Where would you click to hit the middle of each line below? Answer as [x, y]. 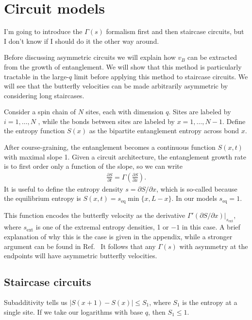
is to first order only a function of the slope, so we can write [93, 166]
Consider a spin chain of [40, 112]
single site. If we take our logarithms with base [74, 311]
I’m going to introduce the [43, 31]
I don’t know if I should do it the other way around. [82, 41]
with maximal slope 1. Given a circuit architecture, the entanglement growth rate [125, 156]
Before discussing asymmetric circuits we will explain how [90, 57]
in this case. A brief [211, 227]
